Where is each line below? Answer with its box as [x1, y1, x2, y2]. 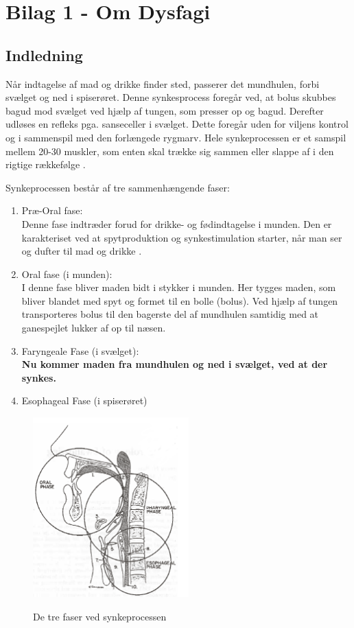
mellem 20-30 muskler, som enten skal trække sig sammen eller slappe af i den [5, 143, 334, 158]
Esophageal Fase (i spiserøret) [21, 393, 147, 408]
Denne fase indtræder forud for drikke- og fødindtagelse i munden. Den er [21, 216, 332, 231]
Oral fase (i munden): [21, 266, 113, 281]
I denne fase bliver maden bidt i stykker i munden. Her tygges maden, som [21, 280, 336, 294]
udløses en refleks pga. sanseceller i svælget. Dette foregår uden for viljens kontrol [5, 117, 349, 131]
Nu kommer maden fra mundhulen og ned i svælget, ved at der [21, 357, 328, 371]
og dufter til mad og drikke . [21, 244, 142, 258]
